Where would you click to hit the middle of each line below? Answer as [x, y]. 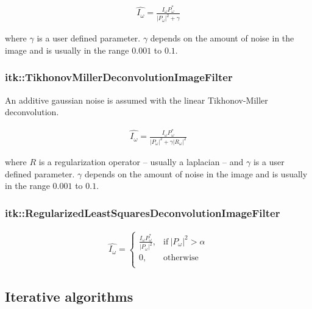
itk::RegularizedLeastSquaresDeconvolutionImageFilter [143, 212]
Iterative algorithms [69, 297]
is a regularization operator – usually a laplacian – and [141, 161]
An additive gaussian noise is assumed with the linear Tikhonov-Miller [136, 100]
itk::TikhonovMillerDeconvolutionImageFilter [119, 77]
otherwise [181, 258]
